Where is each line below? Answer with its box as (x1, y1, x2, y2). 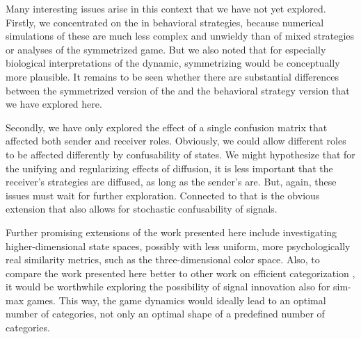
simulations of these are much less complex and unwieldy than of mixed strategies (6, 28, 355, 43)
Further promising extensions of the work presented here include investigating (6, 224, 337, 239)
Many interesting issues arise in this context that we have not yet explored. (6, 1, 326, 15)
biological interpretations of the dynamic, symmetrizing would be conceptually (6, 56, 340, 70)
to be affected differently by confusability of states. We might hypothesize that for (6, 147, 355, 161)
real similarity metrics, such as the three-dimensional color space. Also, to (6, 252, 320, 267)
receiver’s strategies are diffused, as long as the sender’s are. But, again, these (6, 174, 337, 189)
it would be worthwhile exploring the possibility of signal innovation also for (6, 279, 330, 294)
